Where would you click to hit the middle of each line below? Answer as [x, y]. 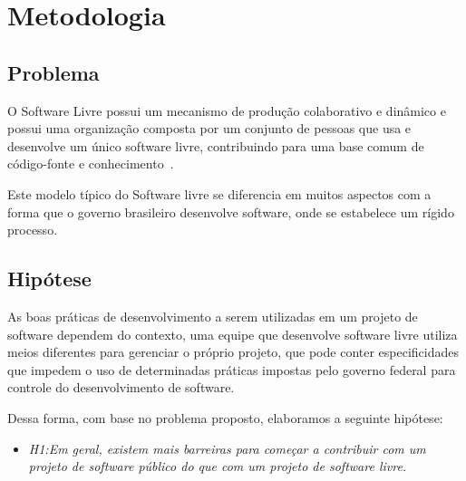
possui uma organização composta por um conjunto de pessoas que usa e [209, 128]
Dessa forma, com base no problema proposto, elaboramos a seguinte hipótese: [225, 417]
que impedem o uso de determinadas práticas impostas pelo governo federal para [232, 369]
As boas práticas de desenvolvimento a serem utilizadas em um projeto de [213, 316]
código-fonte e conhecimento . [91, 164]
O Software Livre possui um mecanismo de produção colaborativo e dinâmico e [227, 110]
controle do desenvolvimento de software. [121, 387]
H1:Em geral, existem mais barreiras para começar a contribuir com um [227, 448]
